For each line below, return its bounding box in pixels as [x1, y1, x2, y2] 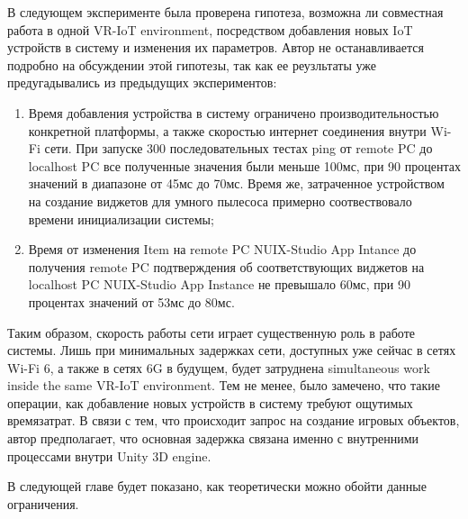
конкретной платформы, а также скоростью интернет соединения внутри [28, 121, 427, 140]
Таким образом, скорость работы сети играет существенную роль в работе [7, 323, 416, 341]
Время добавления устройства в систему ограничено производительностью [28, 103, 439, 122]
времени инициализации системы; [28, 209, 214, 228]
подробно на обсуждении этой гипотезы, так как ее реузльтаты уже [7, 55, 377, 74]
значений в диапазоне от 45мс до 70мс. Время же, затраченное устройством [28, 174, 445, 193]
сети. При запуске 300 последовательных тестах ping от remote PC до [44, 139, 433, 158]
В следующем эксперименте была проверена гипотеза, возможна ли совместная [7, 3, 444, 21]
